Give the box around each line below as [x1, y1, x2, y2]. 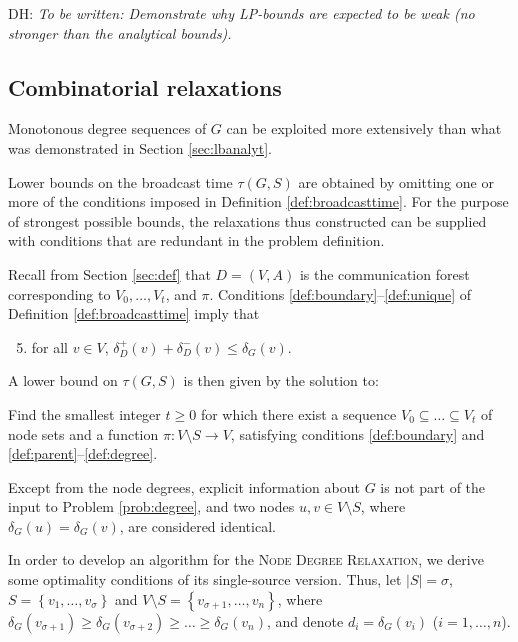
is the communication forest [299, 263, 470, 284]
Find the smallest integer [8, 403, 161, 424]
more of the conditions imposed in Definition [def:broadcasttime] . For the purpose [8, 191, 509, 212]
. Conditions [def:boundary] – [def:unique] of [209, 283, 472, 304]
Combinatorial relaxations [8, 71, 282, 102]
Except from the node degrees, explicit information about [8, 476, 360, 497]
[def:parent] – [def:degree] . [8, 443, 158, 464]
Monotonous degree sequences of [8, 118, 207, 139]
